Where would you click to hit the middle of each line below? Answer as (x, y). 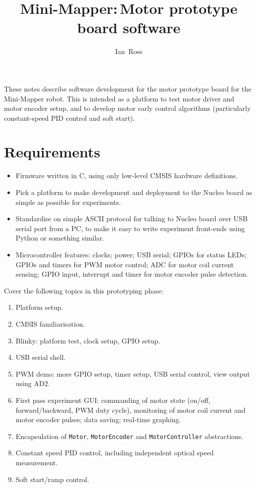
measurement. (37, 462)
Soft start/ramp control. (52, 479)
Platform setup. (39, 307)
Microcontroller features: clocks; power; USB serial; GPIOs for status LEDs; (131, 254)
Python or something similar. (60, 238)
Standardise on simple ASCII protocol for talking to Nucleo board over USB (131, 219)
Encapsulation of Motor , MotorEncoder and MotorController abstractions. (129, 436)
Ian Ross (129, 51)
